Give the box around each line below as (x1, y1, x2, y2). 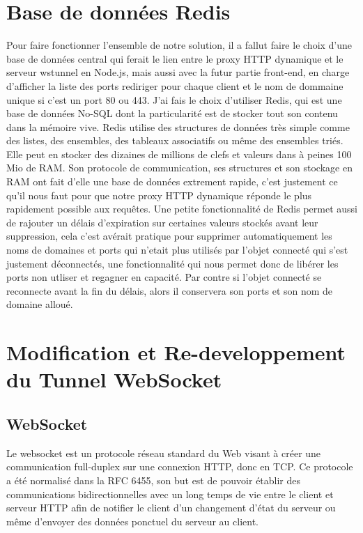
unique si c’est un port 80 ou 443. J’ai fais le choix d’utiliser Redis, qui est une (6, 92, 342, 107)
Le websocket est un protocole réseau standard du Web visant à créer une (6, 445, 321, 460)
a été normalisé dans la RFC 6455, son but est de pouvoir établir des (6, 472, 301, 487)
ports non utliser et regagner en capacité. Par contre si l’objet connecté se (6, 270, 322, 284)
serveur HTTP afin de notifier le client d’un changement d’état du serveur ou (6, 500, 336, 515)
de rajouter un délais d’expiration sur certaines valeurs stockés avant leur (6, 215, 318, 229)
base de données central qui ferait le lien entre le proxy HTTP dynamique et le (6, 51, 343, 65)
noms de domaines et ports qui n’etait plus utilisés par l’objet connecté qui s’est (6, 242, 348, 257)
